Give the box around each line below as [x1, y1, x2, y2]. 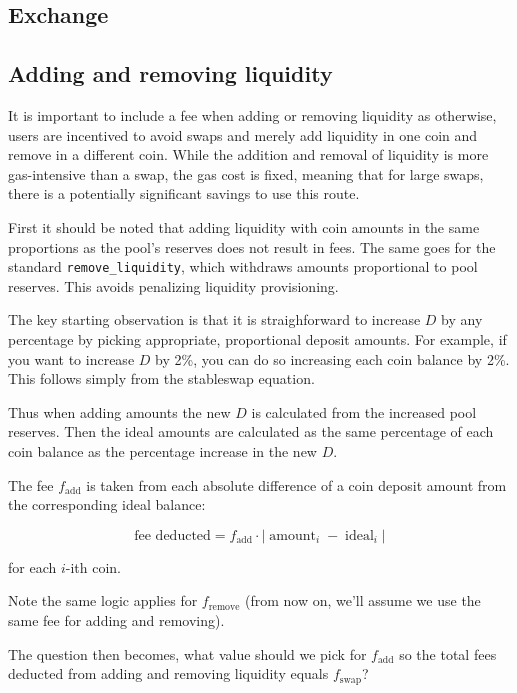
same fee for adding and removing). [8, 609, 225, 630]
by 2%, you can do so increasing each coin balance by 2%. [155, 348, 510, 369]
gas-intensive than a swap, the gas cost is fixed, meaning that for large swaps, [8, 163, 484, 184]
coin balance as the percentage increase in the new [8, 440, 317, 461]
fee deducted [134, 528, 211, 543]
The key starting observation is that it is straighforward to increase [8, 309, 421, 330]
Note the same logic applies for [8, 590, 198, 611]
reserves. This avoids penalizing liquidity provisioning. [8, 275, 339, 296]
